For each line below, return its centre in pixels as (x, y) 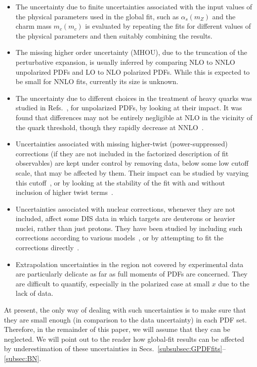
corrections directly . (47, 248)
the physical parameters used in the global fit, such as (97, 16)
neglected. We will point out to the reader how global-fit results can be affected (124, 339)
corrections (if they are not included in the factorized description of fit (122, 153)
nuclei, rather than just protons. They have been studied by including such (129, 228)
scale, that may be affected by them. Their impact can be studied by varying (132, 172)
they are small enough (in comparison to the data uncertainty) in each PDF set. (126, 319)
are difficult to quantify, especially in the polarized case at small (113, 283)
